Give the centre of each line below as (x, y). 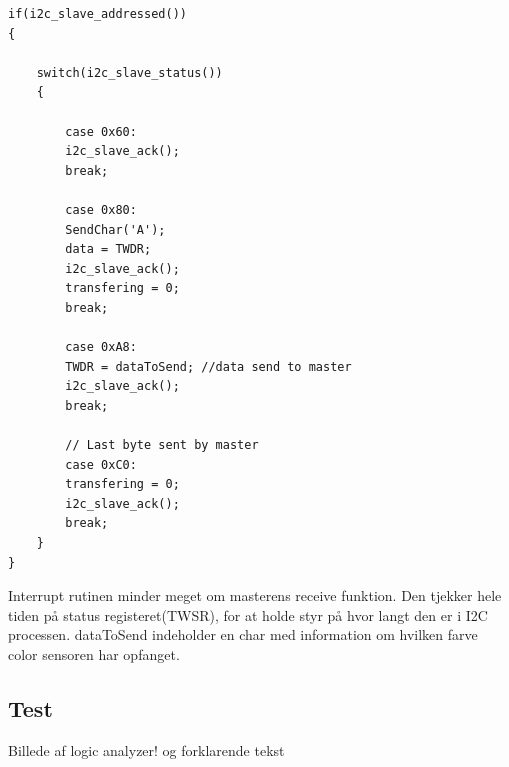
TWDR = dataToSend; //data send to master (208, 366)
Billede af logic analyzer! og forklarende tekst (146, 749)
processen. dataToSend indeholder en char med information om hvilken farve (243, 634)
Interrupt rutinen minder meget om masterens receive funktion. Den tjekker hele (255, 595)
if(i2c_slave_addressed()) (97, 14)
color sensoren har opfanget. (94, 654)
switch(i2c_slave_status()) (129, 72)
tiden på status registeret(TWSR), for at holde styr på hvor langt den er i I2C (248, 614)
